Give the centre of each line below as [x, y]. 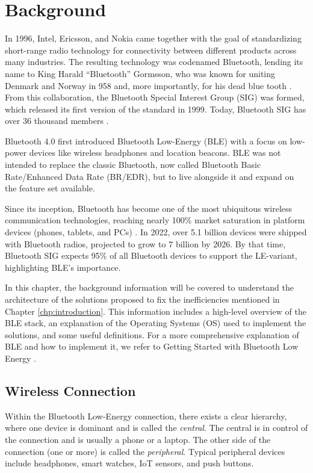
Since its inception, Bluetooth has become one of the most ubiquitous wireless [149, 208]
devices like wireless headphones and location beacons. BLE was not [155, 153]
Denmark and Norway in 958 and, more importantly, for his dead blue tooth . [148, 85]
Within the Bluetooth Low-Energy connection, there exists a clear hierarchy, [146, 416]
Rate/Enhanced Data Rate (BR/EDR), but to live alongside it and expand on [150, 176]
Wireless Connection [70, 390]
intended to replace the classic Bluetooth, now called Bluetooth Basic [133, 165]
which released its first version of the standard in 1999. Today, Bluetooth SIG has [156, 109]
